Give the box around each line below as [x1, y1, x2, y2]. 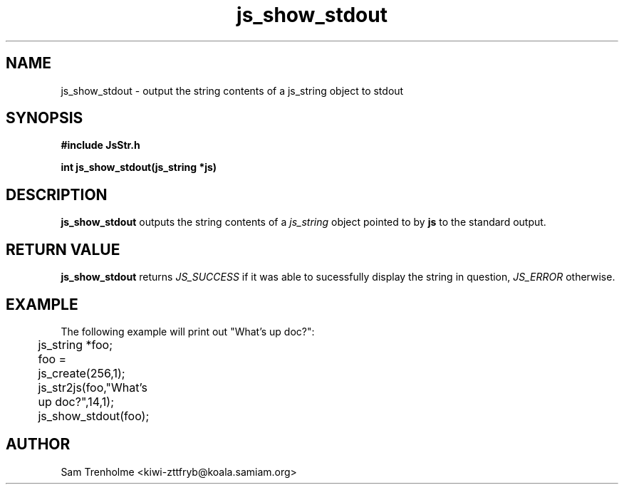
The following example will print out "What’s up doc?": [61, 325, 315, 338]
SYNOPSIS [6, 109, 83, 127]
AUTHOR [6, 435, 71, 454]
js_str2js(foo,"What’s [38, 380, 147, 395]
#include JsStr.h [61, 139, 140, 152]
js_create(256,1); [38, 365, 125, 380]
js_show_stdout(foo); [38, 408, 150, 423]
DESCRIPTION [6, 185, 108, 204]
